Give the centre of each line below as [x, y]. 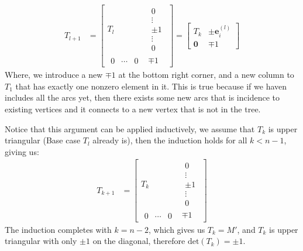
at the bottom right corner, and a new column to [206, 75]
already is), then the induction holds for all [170, 140]
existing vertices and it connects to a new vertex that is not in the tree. [133, 109]
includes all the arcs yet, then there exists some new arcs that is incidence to [142, 97]
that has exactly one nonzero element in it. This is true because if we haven [151, 86]
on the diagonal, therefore [139, 241]
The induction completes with [58, 229]
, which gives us [177, 229]
